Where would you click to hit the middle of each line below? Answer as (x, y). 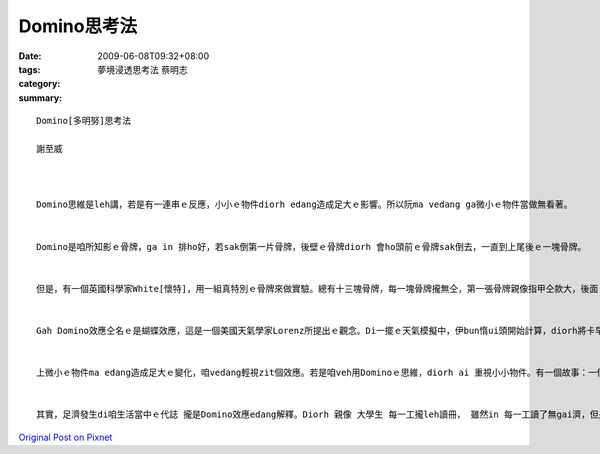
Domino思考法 (78, 26)
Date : (30, 56)
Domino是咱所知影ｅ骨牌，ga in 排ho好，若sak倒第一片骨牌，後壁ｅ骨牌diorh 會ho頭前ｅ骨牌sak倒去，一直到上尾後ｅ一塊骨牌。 (311, 246)
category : (39, 84)
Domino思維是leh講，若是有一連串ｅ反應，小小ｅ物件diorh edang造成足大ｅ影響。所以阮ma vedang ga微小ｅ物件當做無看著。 (304, 204)
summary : (40, 97)
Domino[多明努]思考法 (84, 121)
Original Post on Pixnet (65, 437)
